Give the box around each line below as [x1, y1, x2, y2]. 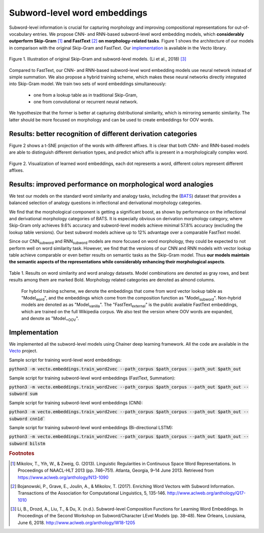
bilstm [29, 440, 46, 446]
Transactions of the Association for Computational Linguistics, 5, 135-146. [18, 490, 166, 496]
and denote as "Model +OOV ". [21, 316, 79, 323]
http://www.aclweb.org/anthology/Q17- [167, 490, 246, 496]
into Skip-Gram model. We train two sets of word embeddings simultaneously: [9, 81, 167, 87]
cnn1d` [29, 416, 46, 421]
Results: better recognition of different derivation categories [9, 130, 198, 138]
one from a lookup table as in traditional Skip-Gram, [33, 92, 138, 98]
